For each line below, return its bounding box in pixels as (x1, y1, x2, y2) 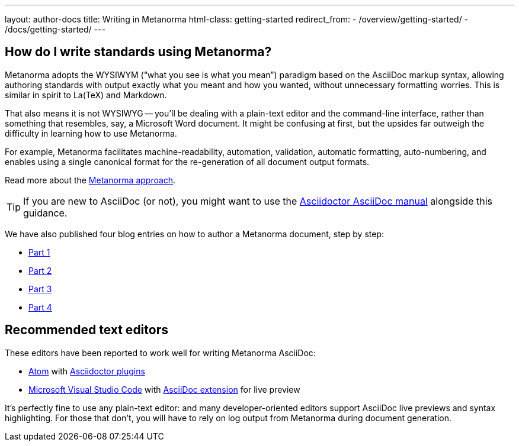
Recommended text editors (5, 322, 168, 338)
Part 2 (28, 265, 52, 276)
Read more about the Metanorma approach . (5, 174, 176, 185)
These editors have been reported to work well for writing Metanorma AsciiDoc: (5, 347, 316, 358)
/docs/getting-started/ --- (5, 24, 105, 34)
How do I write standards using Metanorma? (5, 44, 272, 60)
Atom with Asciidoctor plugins (28, 366, 145, 376)
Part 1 (28, 247, 50, 257)
